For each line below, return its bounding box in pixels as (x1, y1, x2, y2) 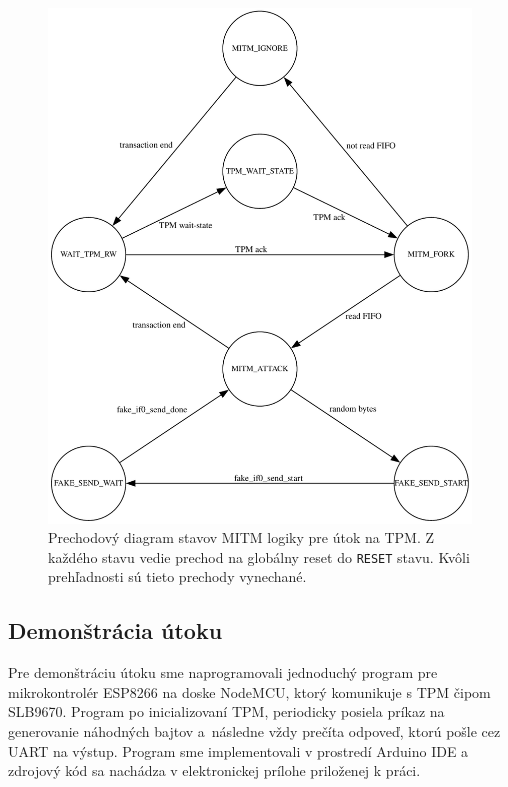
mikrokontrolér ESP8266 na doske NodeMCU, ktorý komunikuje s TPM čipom (8, 681, 491, 702)
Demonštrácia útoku (8, 615, 223, 646)
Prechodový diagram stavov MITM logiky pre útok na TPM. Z (48, 527, 434, 548)
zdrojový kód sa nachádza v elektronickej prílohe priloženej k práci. (8, 760, 421, 781)
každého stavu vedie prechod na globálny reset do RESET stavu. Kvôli (48, 546, 470, 567)
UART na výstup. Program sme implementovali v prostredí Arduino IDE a (8, 740, 469, 761)
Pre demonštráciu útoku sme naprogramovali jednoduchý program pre (8, 662, 438, 683)
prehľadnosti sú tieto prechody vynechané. (48, 566, 307, 587)
